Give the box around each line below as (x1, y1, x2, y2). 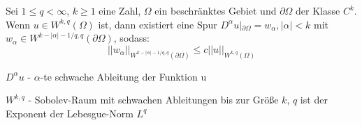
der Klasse (296, 3, 340, 17)
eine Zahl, (99, 3, 141, 17)
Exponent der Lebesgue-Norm (6, 106, 133, 120)
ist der (300, 92, 328, 107)
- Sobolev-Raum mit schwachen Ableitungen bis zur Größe (28, 92, 279, 107)
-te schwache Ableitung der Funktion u (40, 69, 207, 83)
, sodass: (113, 31, 150, 45)
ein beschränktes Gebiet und (154, 3, 277, 17)
